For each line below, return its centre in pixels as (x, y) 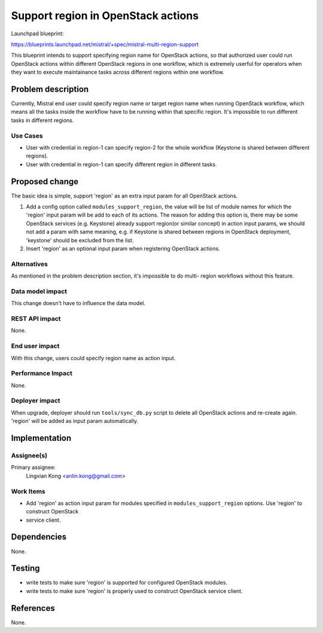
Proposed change (45, 182)
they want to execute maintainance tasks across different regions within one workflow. (118, 72)
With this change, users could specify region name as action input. (93, 358)
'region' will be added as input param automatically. (75, 421)
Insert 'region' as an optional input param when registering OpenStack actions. (123, 248)
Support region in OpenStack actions (105, 16)
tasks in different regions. (42, 120)
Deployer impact (36, 401)
